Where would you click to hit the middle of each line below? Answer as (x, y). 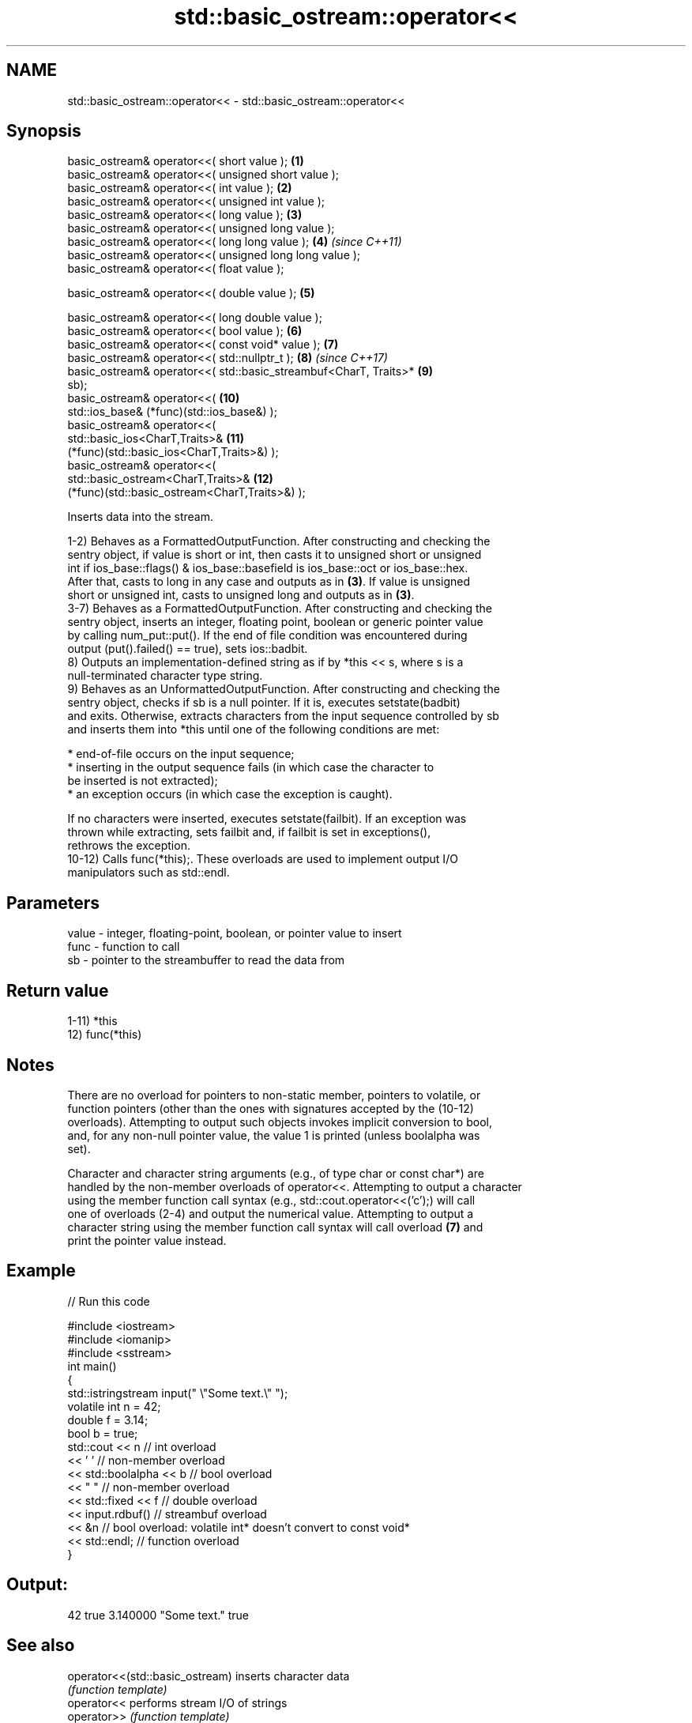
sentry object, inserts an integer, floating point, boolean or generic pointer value (275, 622)
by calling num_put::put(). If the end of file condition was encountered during (267, 635)
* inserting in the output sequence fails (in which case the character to (251, 767)
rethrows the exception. (129, 846)
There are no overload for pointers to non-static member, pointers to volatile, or (274, 1095)
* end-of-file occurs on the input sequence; (181, 754)
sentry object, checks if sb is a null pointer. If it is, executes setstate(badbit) (264, 703)
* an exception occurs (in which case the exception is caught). (230, 794)
